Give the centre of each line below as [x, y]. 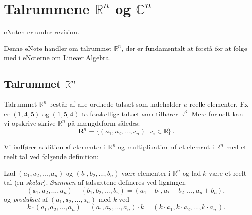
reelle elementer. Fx [219, 104]
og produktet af [26, 199]
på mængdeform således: [104, 123]
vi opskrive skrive [30, 123]
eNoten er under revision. [42, 32]
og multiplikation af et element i [166, 147]
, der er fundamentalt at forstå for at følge [185, 48]
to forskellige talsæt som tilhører [130, 113]
